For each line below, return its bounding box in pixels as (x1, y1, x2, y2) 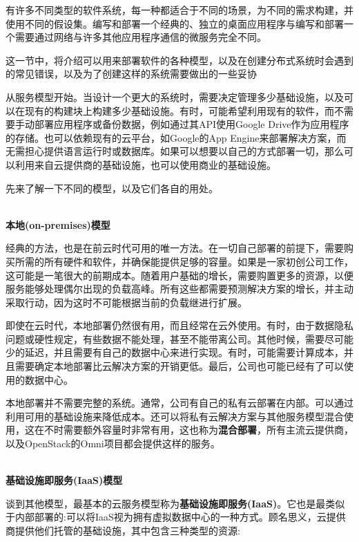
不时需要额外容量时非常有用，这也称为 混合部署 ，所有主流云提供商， (43, 422, 353, 437)
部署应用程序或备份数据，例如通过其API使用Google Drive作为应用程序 (34, 117, 349, 131)
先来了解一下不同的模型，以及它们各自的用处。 (6, 180, 218, 195)
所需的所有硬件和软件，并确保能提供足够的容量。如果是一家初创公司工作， (14, 254, 353, 268)
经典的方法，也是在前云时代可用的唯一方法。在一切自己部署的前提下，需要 (6, 241, 344, 255)
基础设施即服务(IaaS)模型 (6, 473, 123, 487)
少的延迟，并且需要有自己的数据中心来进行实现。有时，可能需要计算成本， (6, 345, 344, 359)
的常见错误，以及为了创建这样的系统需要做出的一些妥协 (6, 66, 257, 81)
